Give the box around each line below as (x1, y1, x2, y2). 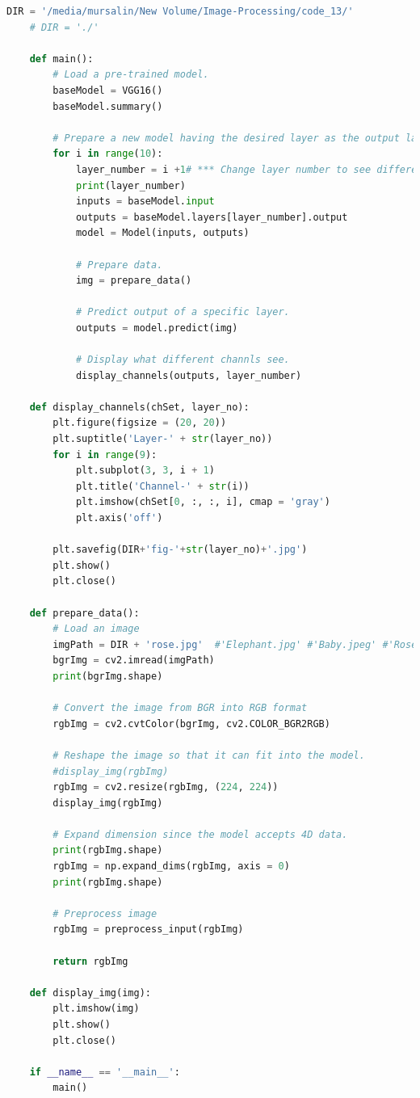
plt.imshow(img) (52, 1003, 140, 1015)
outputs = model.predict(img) (75, 322, 238, 334)
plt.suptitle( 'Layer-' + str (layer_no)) (52, 433, 273, 445)
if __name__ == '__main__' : (29, 1066, 180, 1078)
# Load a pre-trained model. (52, 69, 209, 81)
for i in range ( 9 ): (52, 448, 157, 461)
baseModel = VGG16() (52, 84, 163, 96)
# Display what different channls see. (75, 354, 290, 366)
